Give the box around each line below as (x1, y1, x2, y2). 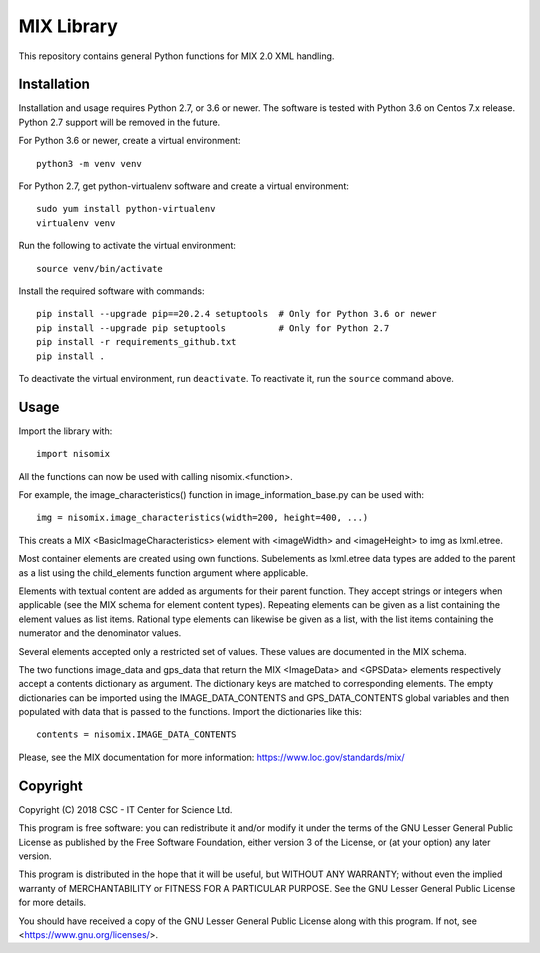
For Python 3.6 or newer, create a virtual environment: (18, 135, 241, 147)
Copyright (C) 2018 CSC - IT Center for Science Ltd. (18, 803, 233, 815)
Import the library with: (18, 425, 113, 437)
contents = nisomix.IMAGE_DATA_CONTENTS (36, 729, 237, 740)
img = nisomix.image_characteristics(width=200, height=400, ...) (36, 512, 369, 524)
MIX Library (18, 15, 119, 37)
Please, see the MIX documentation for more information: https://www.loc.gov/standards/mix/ (18, 751, 405, 763)
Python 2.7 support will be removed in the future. (18, 116, 221, 128)
